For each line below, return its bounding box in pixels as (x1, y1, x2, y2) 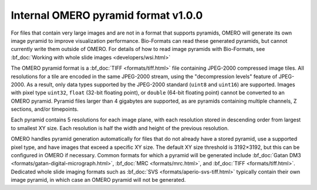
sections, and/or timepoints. (11, 106, 79, 113)
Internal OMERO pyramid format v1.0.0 (11, 9, 203, 22)
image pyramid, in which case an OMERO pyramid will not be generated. (11, 177, 186, 184)
